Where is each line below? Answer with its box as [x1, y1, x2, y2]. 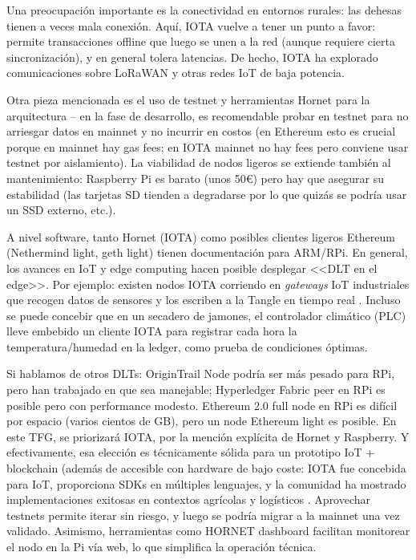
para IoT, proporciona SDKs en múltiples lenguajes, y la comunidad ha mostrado [6, 475, 406, 492]
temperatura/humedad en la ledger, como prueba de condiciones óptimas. [6, 338, 368, 355]
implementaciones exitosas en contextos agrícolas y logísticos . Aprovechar [6, 491, 371, 508]
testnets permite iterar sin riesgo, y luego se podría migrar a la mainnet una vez [6, 506, 400, 523]
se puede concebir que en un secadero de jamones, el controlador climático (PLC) [6, 306, 406, 323]
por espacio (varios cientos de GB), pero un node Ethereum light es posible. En [6, 412, 397, 429]
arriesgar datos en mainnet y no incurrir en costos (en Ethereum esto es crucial [6, 123, 396, 140]
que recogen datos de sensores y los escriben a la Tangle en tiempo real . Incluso [6, 291, 401, 308]
